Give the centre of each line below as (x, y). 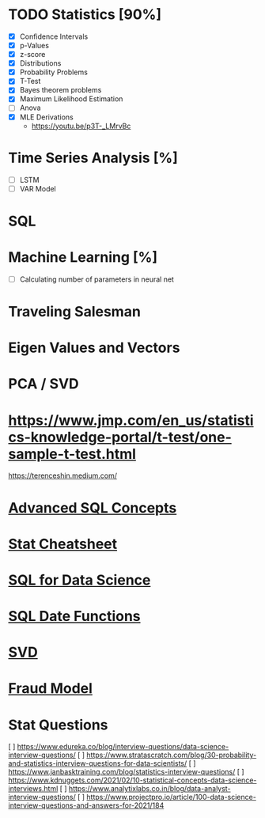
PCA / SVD (44, 384)
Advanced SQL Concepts (93, 507)
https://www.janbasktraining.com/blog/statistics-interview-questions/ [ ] (126, 772)
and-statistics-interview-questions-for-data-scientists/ (98, 763)
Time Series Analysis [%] (93, 158)
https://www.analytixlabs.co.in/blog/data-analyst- (150, 789)
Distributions (40, 63)
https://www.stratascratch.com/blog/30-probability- (172, 755)
